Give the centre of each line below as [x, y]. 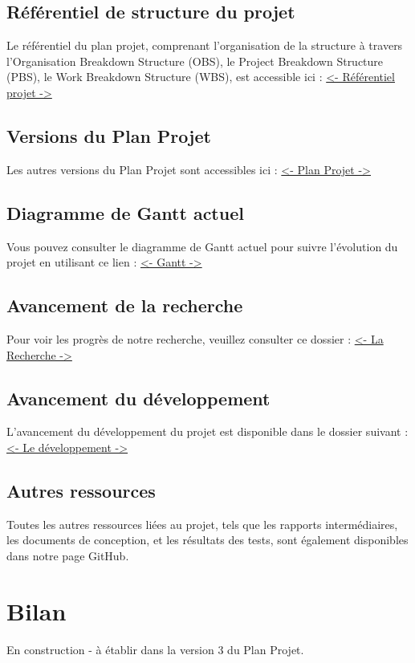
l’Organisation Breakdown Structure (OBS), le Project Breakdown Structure [195, 61]
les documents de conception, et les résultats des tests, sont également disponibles [207, 540]
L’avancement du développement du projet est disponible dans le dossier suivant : [207, 431]
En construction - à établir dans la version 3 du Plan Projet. [155, 649]
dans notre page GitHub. [68, 555]
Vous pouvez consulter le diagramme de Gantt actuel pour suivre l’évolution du [202, 246]
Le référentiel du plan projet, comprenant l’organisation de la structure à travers [205, 45]
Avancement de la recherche [125, 305]
